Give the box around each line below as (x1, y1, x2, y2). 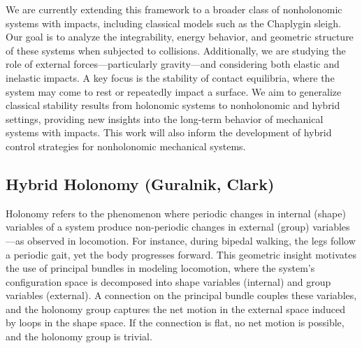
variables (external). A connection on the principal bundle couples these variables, (6, 288, 357, 303)
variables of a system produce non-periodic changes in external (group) (6, 219, 310, 234)
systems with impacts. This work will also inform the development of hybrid (6, 125, 332, 140)
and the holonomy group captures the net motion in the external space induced (6, 301, 346, 316)
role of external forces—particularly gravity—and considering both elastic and (6, 57, 340, 71)
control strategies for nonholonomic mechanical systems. (6, 138, 246, 153)
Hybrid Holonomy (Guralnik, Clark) (6, 173, 275, 194)
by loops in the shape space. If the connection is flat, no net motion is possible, (6, 315, 345, 330)
